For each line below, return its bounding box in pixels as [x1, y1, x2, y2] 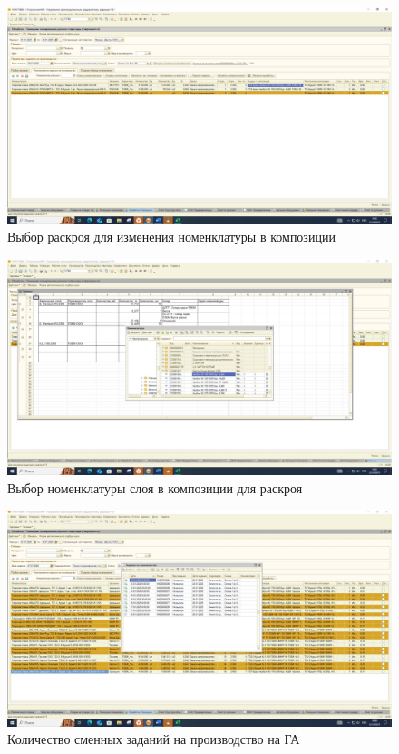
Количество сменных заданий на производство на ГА [7, 729, 300, 749]
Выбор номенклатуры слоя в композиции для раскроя [7, 478, 303, 497]
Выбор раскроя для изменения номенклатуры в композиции [7, 227, 336, 246]
